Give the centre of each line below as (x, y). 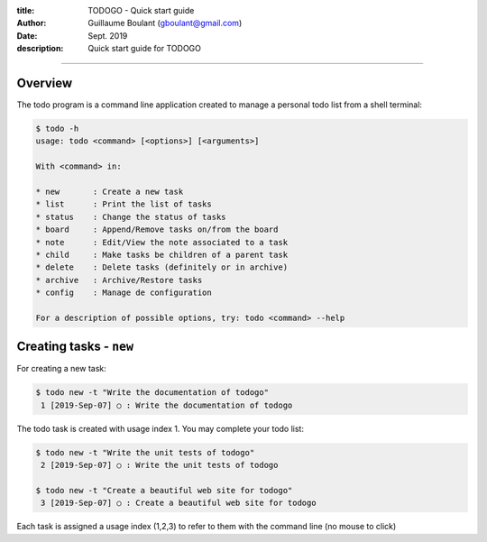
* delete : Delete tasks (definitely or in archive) (162, 267)
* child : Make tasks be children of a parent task (162, 254)
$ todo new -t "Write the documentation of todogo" (152, 393)
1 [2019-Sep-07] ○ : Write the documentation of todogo (167, 405)
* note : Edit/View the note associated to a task (162, 242)
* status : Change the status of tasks (131, 217)
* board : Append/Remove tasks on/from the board (157, 230)
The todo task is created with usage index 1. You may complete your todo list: (160, 428)
